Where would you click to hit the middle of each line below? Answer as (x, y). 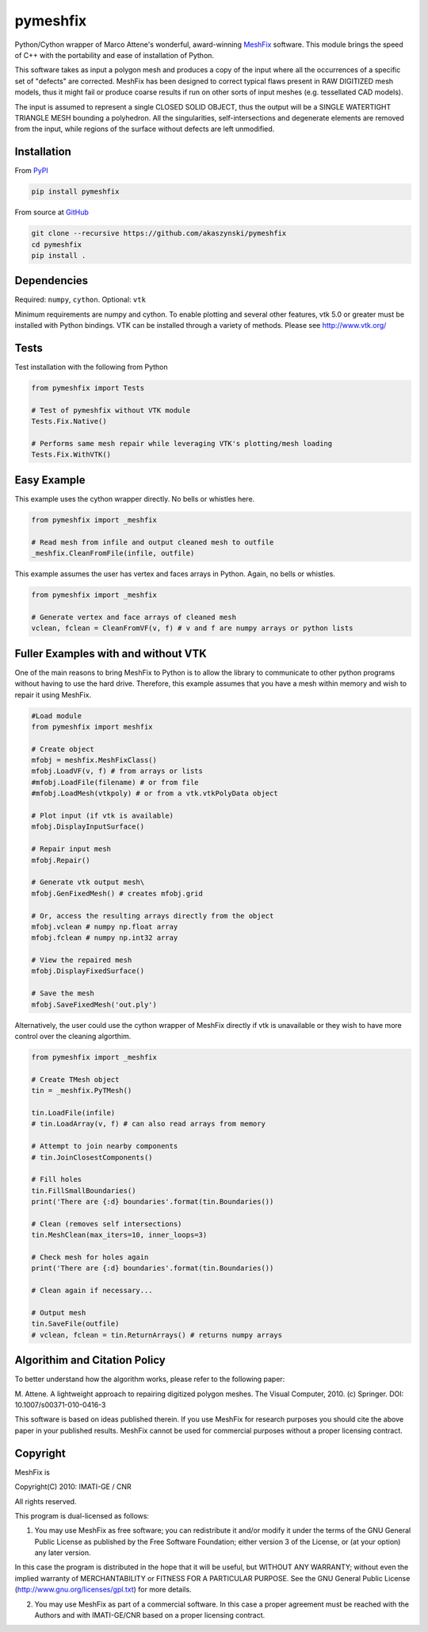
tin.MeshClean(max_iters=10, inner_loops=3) (119, 1235)
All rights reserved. (46, 1501)
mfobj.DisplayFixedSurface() (88, 971)
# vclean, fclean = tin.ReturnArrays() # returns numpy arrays (157, 1335)
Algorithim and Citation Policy (90, 1360)
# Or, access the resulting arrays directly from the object (153, 916)
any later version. (63, 1553)
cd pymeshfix (57, 244)
